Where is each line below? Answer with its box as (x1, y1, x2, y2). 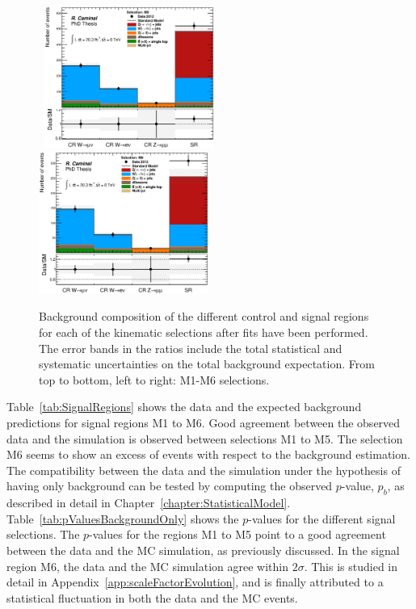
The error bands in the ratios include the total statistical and (39, 339, 342, 356)
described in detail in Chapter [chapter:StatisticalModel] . (6, 494, 291, 511)
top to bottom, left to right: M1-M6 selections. (39, 371, 270, 388)
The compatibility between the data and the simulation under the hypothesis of (6, 461, 401, 478)
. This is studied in (304, 557, 398, 574)
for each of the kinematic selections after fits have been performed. (39, 324, 368, 341)
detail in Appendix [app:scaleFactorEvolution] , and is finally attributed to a (6, 573, 384, 590)
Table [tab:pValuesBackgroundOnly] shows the (6, 510, 239, 527)
